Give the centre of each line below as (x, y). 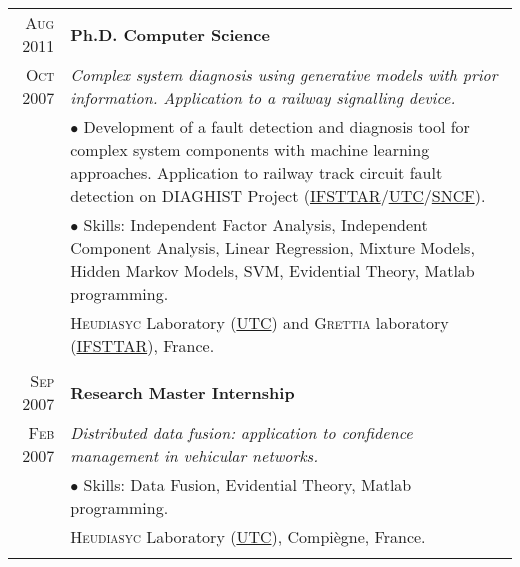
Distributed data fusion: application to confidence (241, 432)
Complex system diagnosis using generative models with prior (284, 74)
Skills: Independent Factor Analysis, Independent (255, 224)
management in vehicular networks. (194, 455)
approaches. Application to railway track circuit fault (256, 172)
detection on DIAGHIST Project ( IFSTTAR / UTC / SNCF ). (278, 195)
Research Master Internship (182, 392)
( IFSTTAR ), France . (142, 345)
